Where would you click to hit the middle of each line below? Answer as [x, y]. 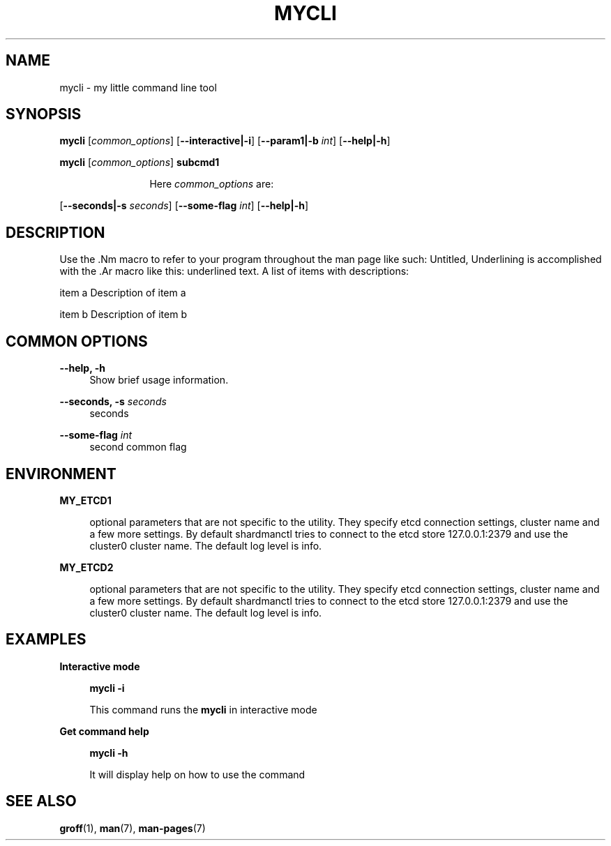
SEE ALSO [41, 801]
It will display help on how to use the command [197, 774]
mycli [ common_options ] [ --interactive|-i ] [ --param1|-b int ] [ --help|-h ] [225, 141]
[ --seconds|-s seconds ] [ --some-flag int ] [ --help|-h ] [184, 206]
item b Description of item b [123, 315]
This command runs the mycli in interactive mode [203, 709]
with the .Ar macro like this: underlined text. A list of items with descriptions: [234, 271]
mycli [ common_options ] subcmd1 [139, 163]
